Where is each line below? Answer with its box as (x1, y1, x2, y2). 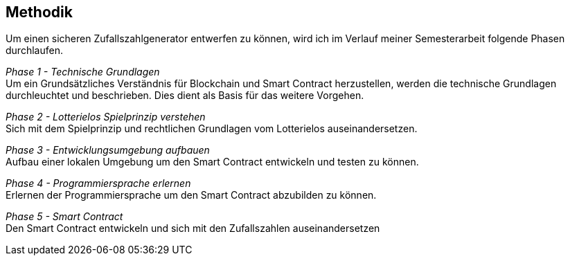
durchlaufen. (6, 44, 63, 57)
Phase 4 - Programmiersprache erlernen (6, 177, 191, 190)
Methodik (6, 3, 73, 21)
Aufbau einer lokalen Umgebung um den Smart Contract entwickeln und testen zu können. (6, 156, 419, 168)
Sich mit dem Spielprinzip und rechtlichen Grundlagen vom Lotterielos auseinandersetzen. (6, 123, 418, 135)
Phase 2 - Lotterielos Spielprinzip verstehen (6, 111, 206, 123)
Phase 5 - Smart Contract (6, 210, 123, 223)
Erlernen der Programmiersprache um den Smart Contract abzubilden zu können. (6, 189, 377, 201)
